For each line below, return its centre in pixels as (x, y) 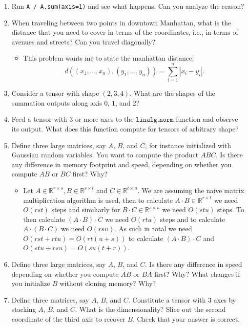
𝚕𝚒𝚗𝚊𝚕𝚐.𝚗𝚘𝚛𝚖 (155, 120)
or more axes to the (104, 119)
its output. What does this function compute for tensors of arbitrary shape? (125, 128)
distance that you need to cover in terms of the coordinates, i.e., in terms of (125, 32)
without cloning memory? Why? (108, 283)
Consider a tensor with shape (55, 93)
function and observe (207, 119)
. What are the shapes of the (172, 93)
